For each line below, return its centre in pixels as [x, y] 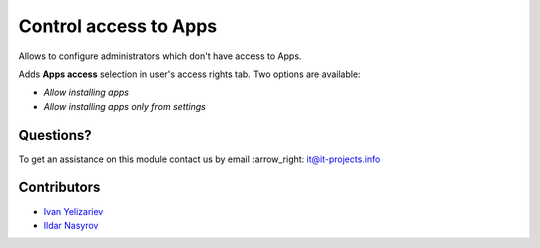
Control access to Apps [118, 26]
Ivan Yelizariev [73, 211]
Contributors [59, 187]
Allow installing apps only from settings [125, 106]
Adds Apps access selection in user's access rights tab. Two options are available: [189, 74]
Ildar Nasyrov [71, 225]
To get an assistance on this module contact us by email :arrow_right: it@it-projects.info [199, 159]
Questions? [55, 135]
